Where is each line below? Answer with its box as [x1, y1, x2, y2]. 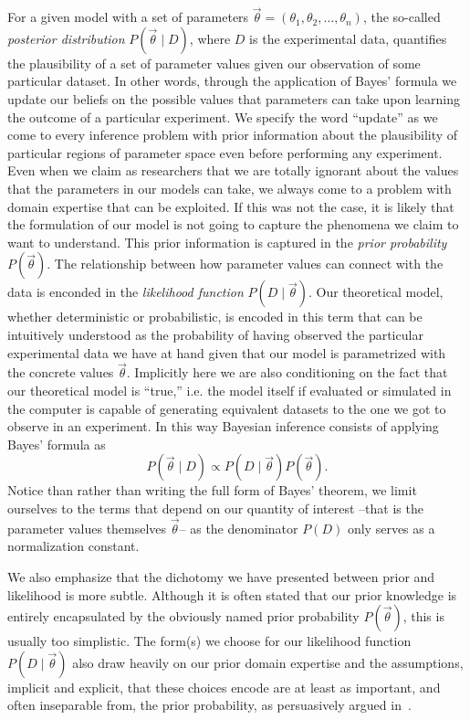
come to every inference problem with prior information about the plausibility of [7, 125, 458, 144]
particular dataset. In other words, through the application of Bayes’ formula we [7, 71, 457, 90]
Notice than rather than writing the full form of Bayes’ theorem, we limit [7, 481, 417, 500]
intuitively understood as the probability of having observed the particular [7, 324, 423, 344]
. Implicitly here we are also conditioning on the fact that [126, 363, 448, 382]
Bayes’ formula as [7, 434, 106, 453]
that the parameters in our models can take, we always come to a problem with [7, 178, 452, 197]
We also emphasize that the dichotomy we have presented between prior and [7, 566, 435, 586]
